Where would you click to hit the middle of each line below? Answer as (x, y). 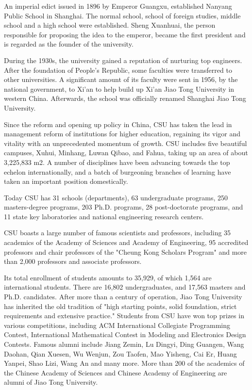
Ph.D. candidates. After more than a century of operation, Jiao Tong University (123, 297)
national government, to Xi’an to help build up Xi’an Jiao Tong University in (119, 89)
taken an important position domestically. (66, 181)
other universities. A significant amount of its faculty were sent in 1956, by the (121, 79)
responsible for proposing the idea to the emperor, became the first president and (125, 34)
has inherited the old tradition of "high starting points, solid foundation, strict (120, 306)
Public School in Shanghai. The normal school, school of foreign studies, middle (122, 15)
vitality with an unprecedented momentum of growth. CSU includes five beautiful (126, 143)
